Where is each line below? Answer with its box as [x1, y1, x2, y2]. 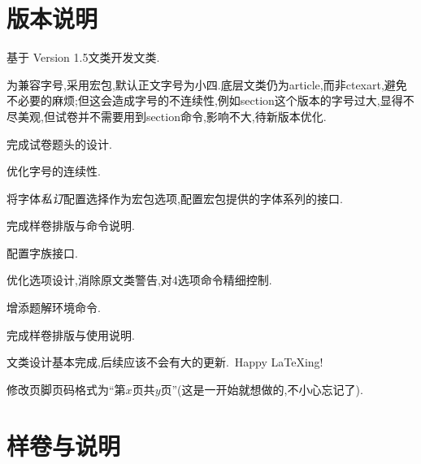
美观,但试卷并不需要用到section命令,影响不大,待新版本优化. [17, 107, 327, 124]
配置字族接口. [7, 244, 78, 261]
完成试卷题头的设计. [7, 135, 112, 152]
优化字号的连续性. [7, 163, 101, 180]
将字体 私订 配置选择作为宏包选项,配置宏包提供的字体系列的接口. [7, 189, 343, 206]
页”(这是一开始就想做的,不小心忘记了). [160, 380, 363, 397]
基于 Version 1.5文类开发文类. [7, 49, 160, 66]
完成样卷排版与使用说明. [7, 326, 135, 343]
